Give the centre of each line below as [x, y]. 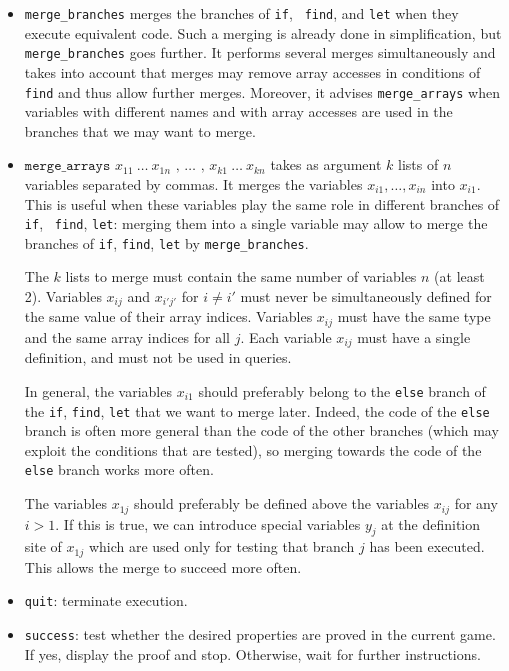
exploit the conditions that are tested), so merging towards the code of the [253, 449]
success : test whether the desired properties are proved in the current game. [260, 634]
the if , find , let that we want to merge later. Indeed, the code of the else [257, 410]
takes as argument [326, 164]
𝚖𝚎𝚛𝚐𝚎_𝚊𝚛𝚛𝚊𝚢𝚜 [67, 166]
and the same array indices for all [127, 336]
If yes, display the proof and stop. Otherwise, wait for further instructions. [252, 653]
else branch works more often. [119, 469]
